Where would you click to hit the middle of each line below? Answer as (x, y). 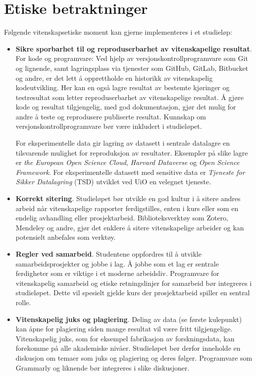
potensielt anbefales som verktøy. (66, 237)
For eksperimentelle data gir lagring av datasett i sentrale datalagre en (123, 143)
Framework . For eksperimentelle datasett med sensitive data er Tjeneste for (130, 172)
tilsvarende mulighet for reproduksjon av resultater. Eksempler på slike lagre (132, 152)
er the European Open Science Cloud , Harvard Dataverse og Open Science (128, 162)
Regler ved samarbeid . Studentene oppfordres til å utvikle (108, 254)
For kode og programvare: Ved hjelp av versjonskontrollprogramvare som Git (132, 58)
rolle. (23, 302)
